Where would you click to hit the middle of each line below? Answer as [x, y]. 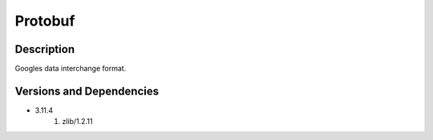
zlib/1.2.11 [77, 122]
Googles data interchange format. [71, 69]
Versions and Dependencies [87, 91]
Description [45, 49]
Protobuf [45, 21]
